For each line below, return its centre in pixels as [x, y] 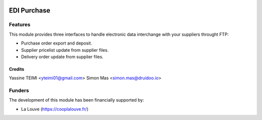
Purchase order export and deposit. [57, 43]
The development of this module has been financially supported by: [76, 100]
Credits [16, 69]
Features [20, 25]
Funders [19, 90]
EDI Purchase [30, 10]
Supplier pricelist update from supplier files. [65, 50]
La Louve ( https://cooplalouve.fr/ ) [55, 109]
